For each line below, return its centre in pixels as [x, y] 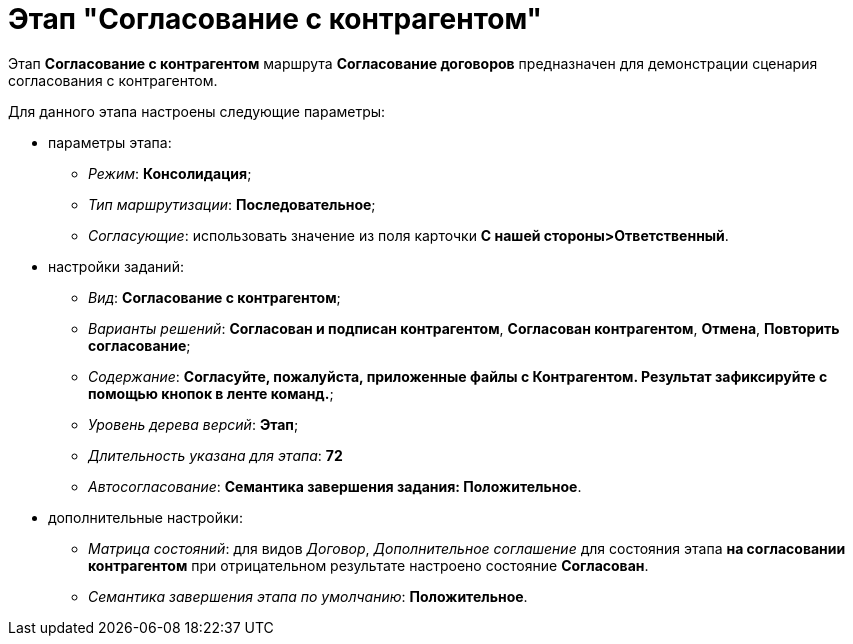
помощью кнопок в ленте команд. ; [211, 393]
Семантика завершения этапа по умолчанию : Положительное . [308, 596]
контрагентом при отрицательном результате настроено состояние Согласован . [368, 565]
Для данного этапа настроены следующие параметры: [197, 111]
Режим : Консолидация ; [170, 173]
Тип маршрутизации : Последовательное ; [232, 204]
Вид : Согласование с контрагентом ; [214, 297]
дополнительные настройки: [145, 517]
